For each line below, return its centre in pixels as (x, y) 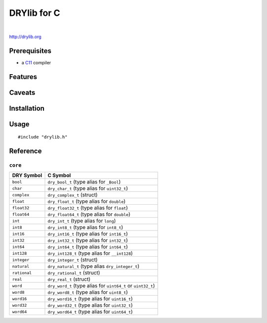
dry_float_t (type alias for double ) (87, 201)
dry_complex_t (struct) (73, 195)
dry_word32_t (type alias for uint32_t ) (90, 305)
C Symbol (59, 176)
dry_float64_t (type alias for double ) (89, 214)
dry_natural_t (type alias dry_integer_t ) (93, 266)
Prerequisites (30, 51)
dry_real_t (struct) (69, 279)
